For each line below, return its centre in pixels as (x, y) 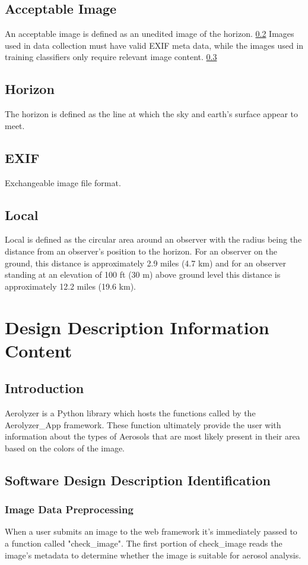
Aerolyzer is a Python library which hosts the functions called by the (130, 413)
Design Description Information (137, 327)
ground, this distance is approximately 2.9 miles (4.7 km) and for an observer (145, 263)
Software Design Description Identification (138, 480)
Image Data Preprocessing (69, 509)
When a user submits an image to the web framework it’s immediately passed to (151, 531)
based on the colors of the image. (65, 448)
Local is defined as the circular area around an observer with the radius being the (153, 239)
